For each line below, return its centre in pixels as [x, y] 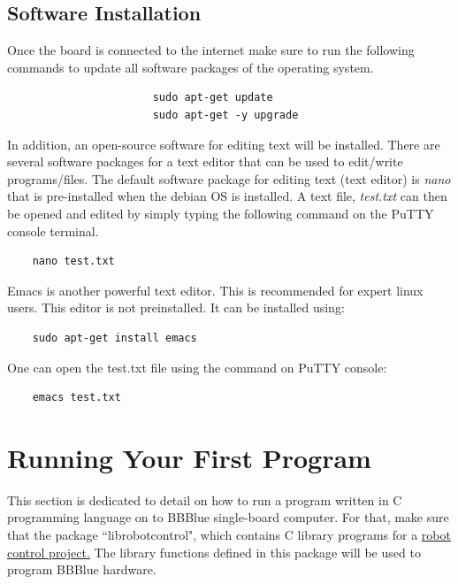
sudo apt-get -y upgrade [225, 115]
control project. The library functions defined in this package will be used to [214, 552]
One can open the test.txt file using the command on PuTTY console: [197, 367]
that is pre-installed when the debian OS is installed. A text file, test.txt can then [227, 196]
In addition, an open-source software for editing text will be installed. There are [224, 144]
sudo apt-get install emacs [114, 338]
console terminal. [53, 231]
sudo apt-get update [213, 98]
